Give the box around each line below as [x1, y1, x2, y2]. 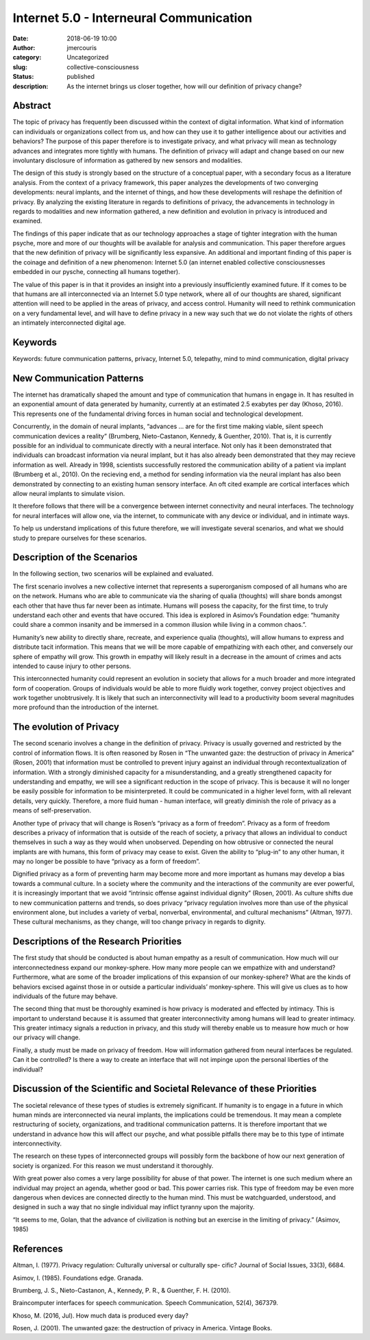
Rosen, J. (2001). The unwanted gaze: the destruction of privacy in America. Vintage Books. [12, 1324, 273, 1332]
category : [12, 53, 42, 62]
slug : [12, 62, 27, 71]
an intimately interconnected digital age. [12, 319, 126, 327]
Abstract [12, 100, 51, 112]
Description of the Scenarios [12, 551, 138, 563]
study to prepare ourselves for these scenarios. [12, 534, 147, 542]
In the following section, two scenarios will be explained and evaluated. [12, 569, 214, 578]
